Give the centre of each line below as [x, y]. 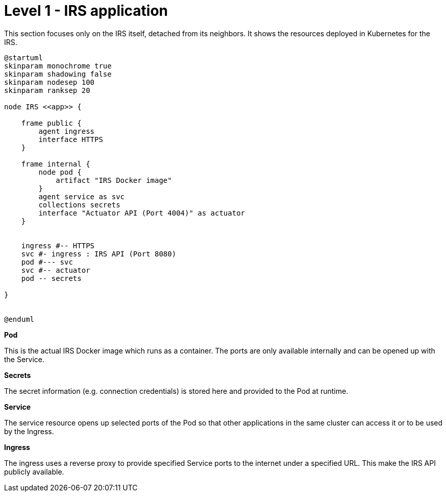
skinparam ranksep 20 [47, 90]
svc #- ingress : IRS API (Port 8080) [99, 254]
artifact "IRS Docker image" [114, 180]
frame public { [51, 123]
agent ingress [67, 131]
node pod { [60, 172]
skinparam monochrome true [58, 66]
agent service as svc [82, 196]
